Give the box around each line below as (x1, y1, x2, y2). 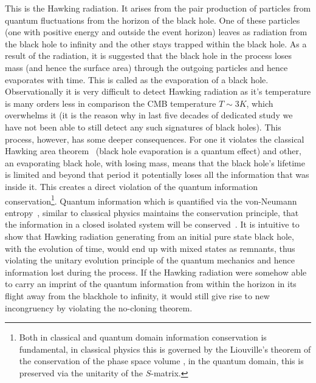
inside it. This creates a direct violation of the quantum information (5, 180, 258, 192)
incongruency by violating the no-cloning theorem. (5, 301, 193, 314)
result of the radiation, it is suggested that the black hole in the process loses (5, 49, 292, 62)
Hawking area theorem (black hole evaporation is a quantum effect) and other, (5, 144, 301, 157)
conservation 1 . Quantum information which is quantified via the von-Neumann (5, 192, 297, 207)
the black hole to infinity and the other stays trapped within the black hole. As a (5, 37, 307, 50)
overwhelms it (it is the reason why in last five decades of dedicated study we (5, 109, 293, 121)
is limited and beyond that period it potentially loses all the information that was (5, 168, 309, 181)
